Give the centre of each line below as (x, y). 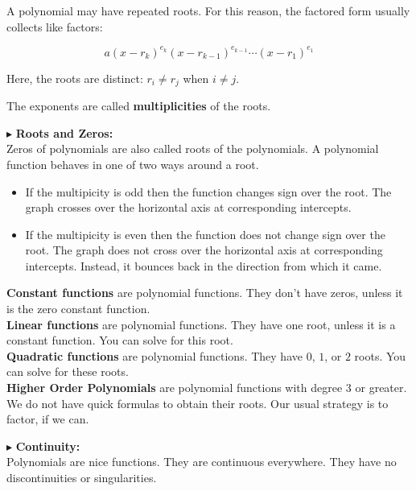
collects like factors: (55, 26)
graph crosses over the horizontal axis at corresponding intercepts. (188, 207)
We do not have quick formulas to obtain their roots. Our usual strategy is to (198, 403)
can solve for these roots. (68, 371)
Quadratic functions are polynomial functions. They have (154, 355)
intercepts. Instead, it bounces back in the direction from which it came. (204, 265)
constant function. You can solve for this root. (120, 340)
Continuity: (48, 446)
